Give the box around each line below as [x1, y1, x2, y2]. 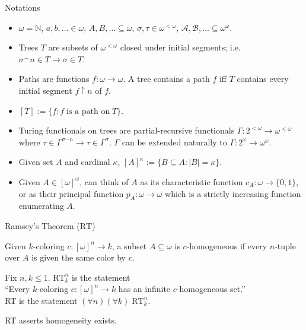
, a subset [111, 239, 147, 252]
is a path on [66, 107, 110, 116]
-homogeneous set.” [176, 283, 246, 295]
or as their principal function [18, 187, 124, 199]
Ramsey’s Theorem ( [5, 219, 80, 231]
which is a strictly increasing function [165, 187, 301, 199]
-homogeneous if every [186, 239, 267, 252]
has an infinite [118, 283, 171, 295]
